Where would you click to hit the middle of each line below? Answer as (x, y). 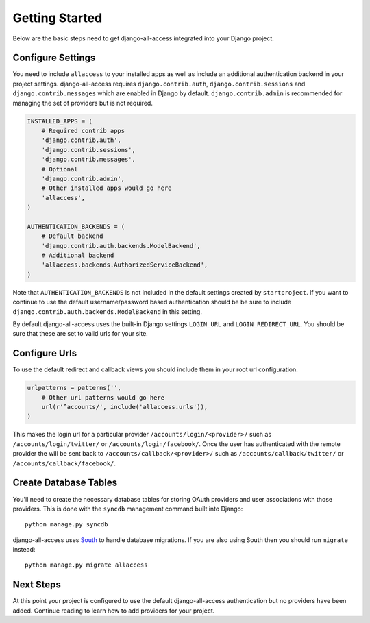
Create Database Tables (65, 483)
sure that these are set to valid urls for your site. (81, 334)
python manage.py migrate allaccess (86, 565)
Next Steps (37, 585)
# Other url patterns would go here (103, 397)
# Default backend (72, 236)
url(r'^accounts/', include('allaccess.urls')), (125, 407)
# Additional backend (78, 256)
